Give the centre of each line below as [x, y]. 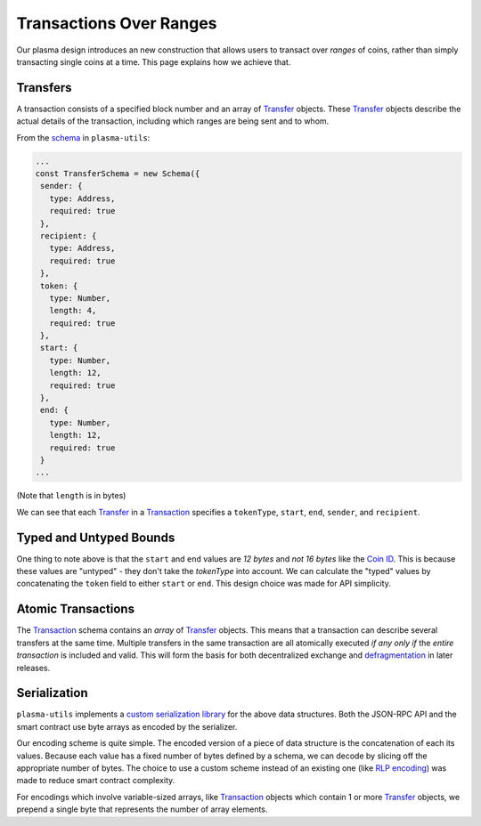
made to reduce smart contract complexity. [96, 781]
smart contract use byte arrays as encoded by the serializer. [127, 726]
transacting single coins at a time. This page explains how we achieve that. [154, 61]
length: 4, [73, 311]
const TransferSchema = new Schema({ [118, 174]
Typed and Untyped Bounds [96, 537]
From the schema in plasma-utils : [83, 137]
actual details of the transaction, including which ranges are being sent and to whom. [173, 121]
